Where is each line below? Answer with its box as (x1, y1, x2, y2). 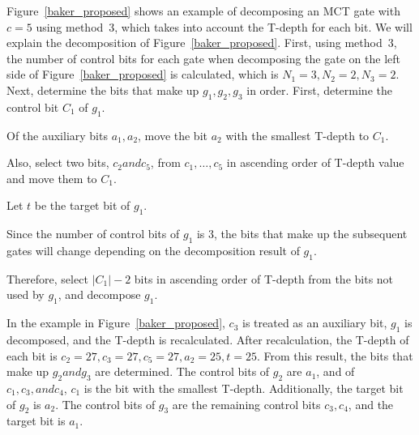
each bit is (6, 347, 58, 364)
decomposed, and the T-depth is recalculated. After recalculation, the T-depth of (6, 331, 409, 348)
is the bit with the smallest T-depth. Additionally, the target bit (83, 379, 404, 396)
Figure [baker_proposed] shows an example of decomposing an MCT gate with (6, 2, 400, 19)
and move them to (6, 169, 97, 186)
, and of (316, 363, 355, 380)
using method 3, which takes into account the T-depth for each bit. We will (36, 18, 413, 35)
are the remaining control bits (172, 395, 321, 412)
